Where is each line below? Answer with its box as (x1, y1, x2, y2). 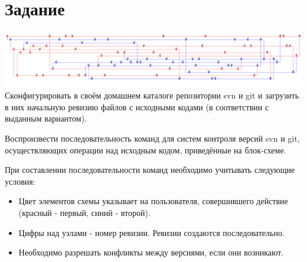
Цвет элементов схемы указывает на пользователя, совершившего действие (18, 195, 288, 207)
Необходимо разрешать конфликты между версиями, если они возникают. (18, 246, 284, 258)
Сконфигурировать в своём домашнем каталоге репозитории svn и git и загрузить (5, 89, 299, 101)
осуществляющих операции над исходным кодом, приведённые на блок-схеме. (5, 143, 286, 156)
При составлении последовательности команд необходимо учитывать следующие (5, 163, 295, 176)
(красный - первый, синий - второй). (18, 206, 151, 218)
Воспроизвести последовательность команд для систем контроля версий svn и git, (5, 132, 300, 144)
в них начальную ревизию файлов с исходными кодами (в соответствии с (5, 100, 269, 113)
